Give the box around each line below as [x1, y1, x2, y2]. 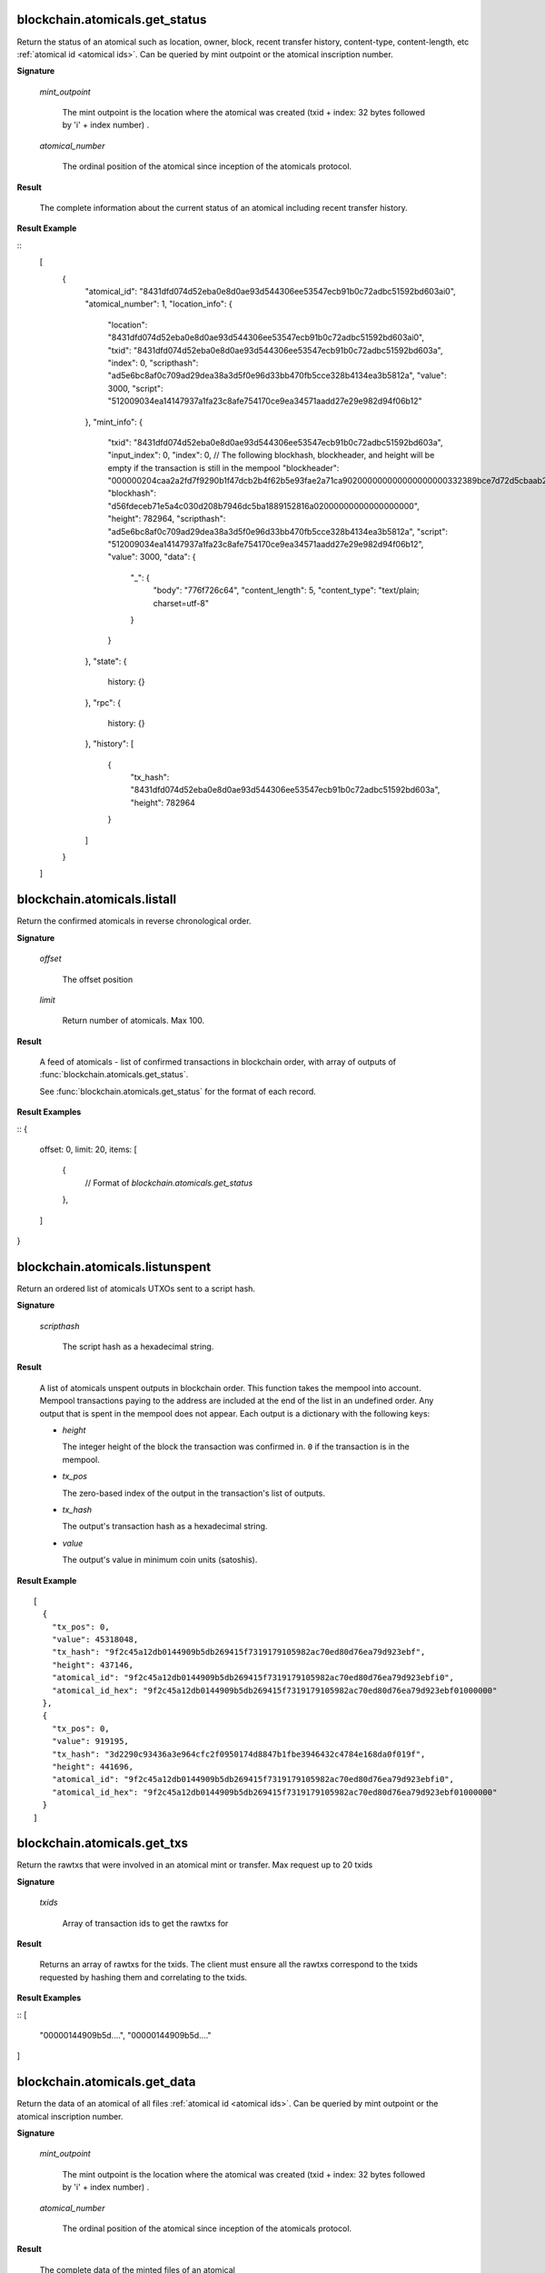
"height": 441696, [51, 1762, 134, 1772]
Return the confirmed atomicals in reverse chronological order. [16, 916, 252, 926]
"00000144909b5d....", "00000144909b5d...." [39, 2029, 213, 2040]
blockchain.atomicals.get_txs [16, 1836, 189, 1851]
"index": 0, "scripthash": [107, 357, 199, 368]
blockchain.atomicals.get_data [16, 2074, 196, 2090]
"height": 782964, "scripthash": [107, 514, 226, 525]
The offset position [62, 974, 134, 985]
